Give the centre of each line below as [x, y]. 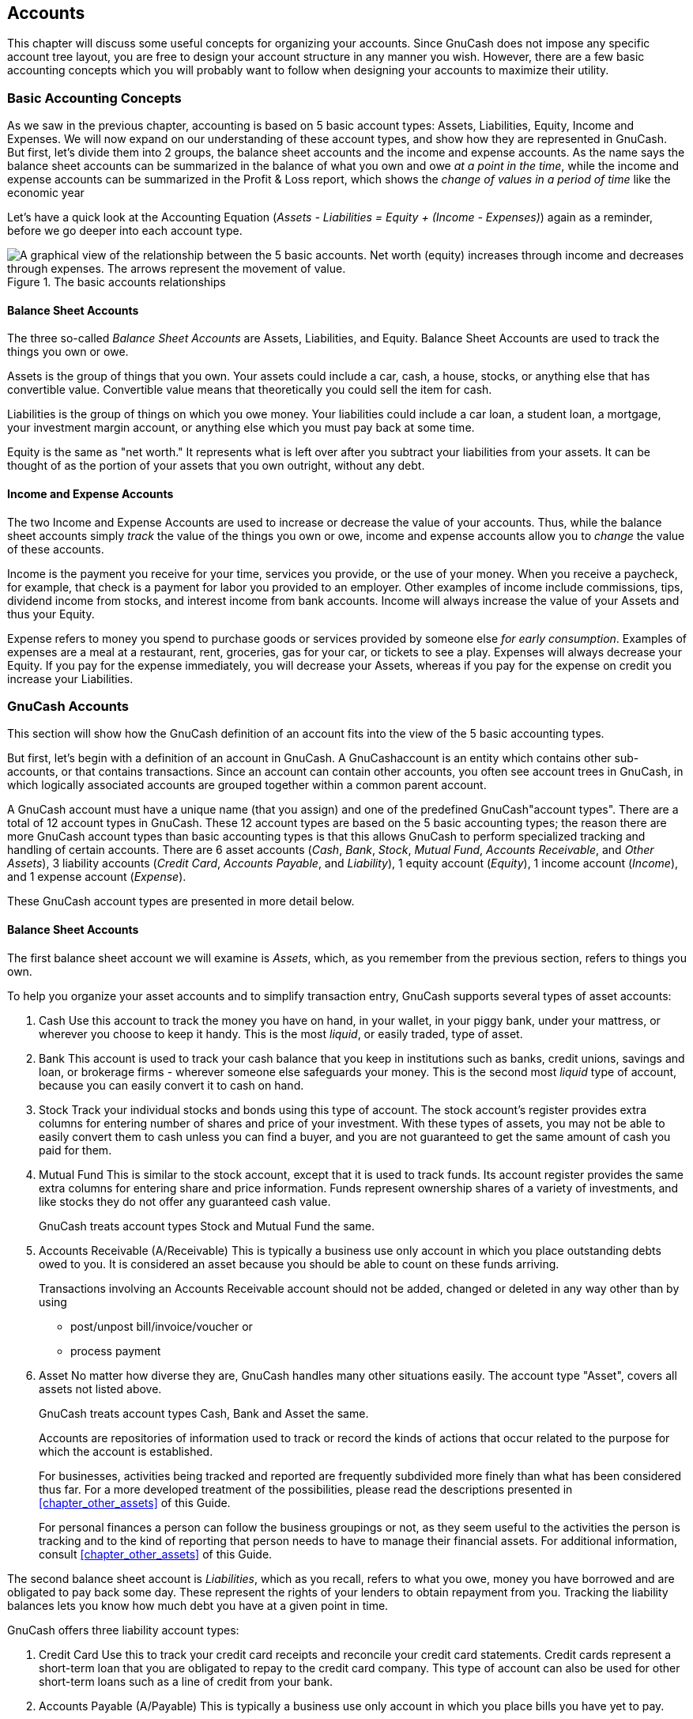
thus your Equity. [51, 614]
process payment [116, 1351]
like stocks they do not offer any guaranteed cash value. [185, 1201]
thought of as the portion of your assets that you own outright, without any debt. [216, 466]
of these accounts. [56, 549]
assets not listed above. [100, 1388]
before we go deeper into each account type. [125, 231]
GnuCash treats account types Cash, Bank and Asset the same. [204, 1413]
